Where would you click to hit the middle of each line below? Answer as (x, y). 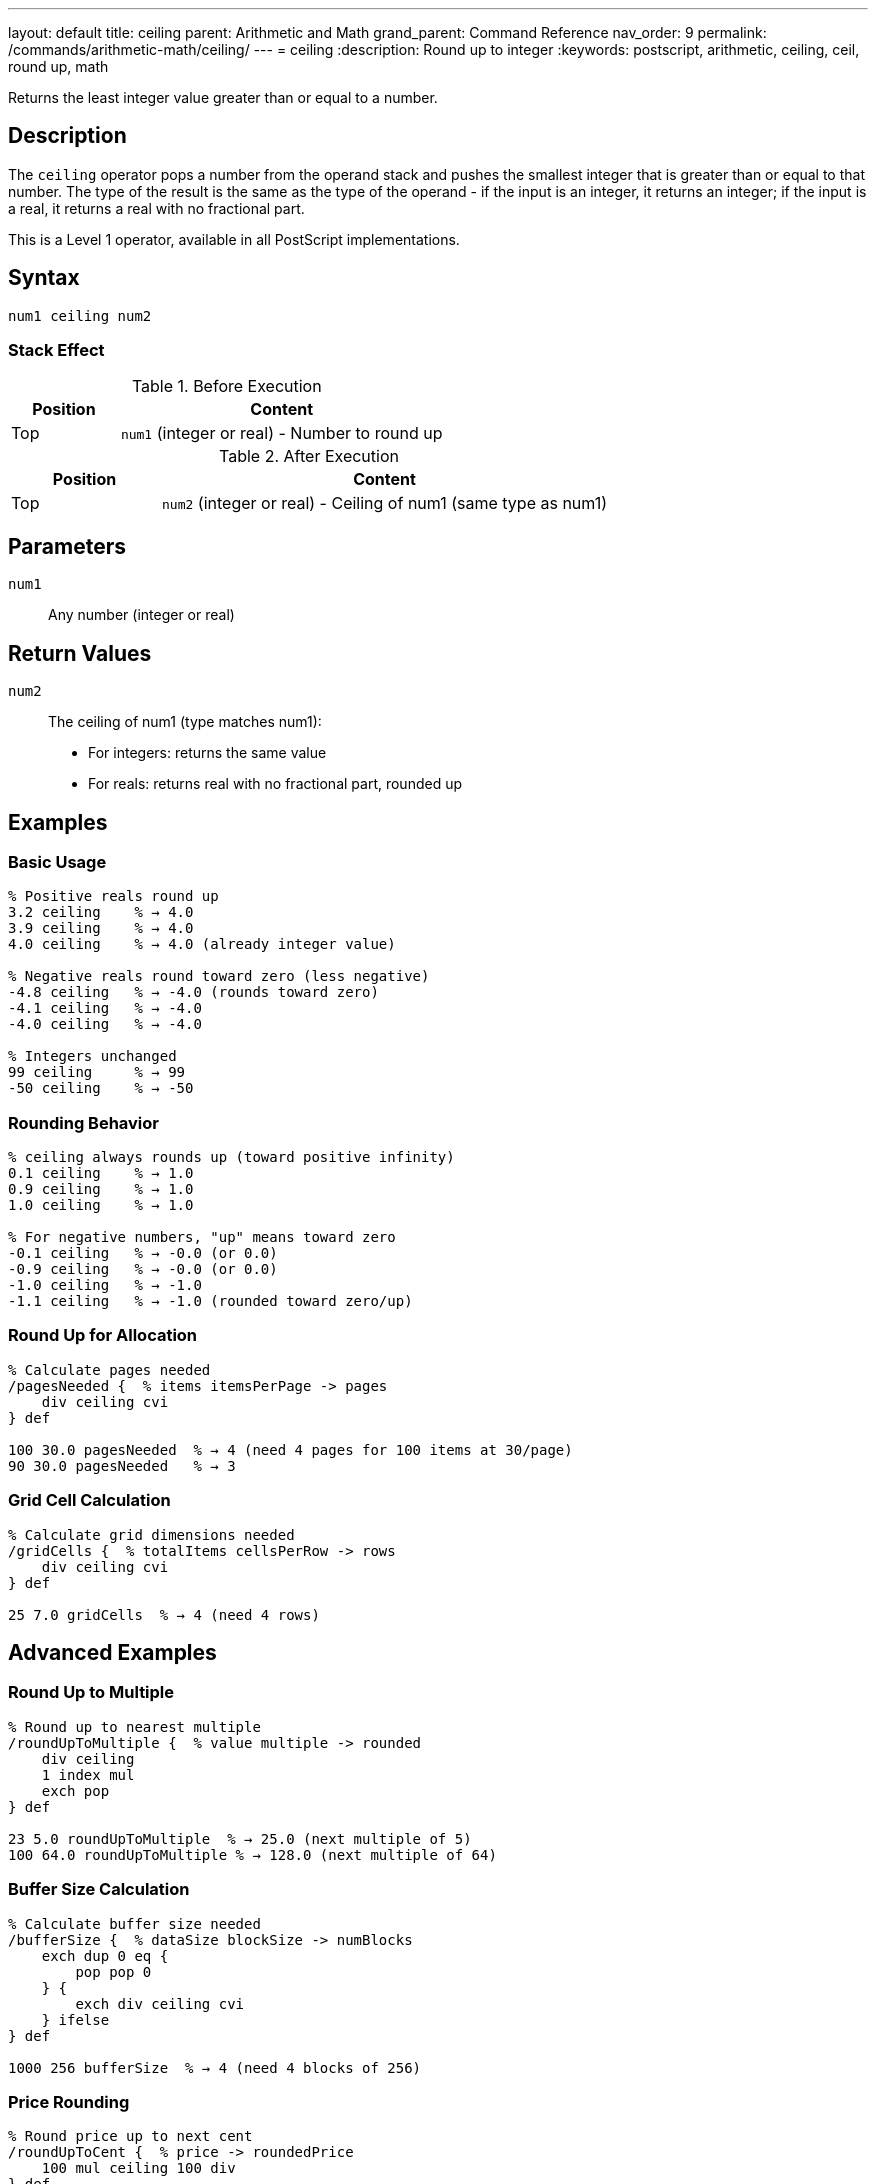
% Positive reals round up (113, 896)
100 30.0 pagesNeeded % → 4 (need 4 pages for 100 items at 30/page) (290, 1449)
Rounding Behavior (83, 1122)
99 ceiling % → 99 (97, 1072)
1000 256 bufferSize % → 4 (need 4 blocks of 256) (215, 2067)
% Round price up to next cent (130, 2136)
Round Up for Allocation (103, 1335)
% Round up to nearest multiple (134, 1726)
